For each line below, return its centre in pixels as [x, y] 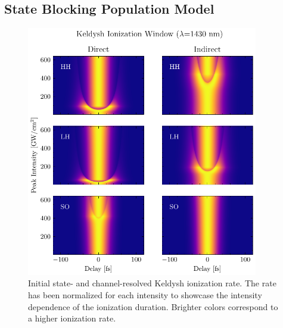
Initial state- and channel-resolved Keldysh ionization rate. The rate [152, 283]
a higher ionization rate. [72, 318]
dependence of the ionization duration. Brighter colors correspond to [153, 306]
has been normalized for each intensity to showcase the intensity [145, 294]
